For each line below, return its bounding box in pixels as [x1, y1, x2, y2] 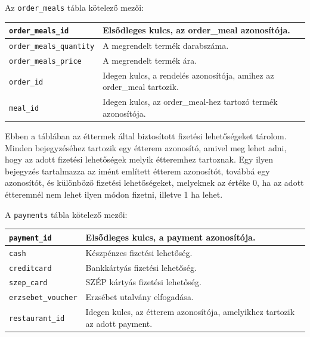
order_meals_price [9, 57, 82, 65]
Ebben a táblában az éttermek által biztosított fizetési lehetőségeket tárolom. [5, 130, 287, 142]
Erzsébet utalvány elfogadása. [85, 291, 194, 303]
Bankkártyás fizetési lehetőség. [85, 261, 197, 273]
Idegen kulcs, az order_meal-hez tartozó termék [103, 95, 278, 108]
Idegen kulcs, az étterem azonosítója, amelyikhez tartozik [85, 305, 295, 318]
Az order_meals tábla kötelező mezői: [5, 1, 144, 13]
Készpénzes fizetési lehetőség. [85, 246, 193, 258]
